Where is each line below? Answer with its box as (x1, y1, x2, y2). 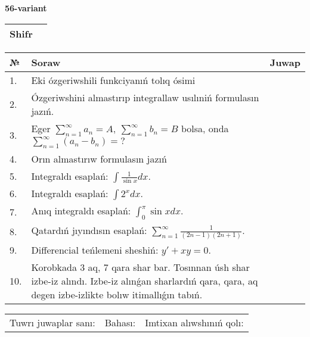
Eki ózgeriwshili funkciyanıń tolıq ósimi (31, 73, 196, 87)
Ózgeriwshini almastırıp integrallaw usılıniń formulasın (31, 90, 259, 104)
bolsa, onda (181, 121, 229, 135)
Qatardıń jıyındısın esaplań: (31, 223, 147, 237)
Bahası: (104, 315, 136, 329)
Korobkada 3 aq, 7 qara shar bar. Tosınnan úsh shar (31, 260, 250, 274)
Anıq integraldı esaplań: (31, 204, 131, 218)
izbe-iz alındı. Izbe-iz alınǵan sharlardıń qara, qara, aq (31, 273, 258, 288)
